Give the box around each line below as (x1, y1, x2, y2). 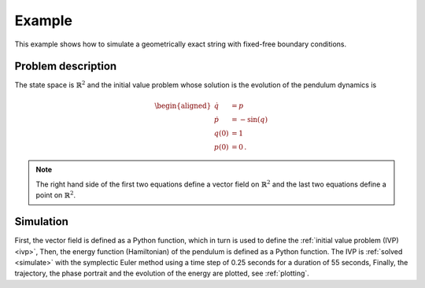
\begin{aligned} (154, 101, 212, 110)
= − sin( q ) (231, 115, 268, 124)
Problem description (14, 60, 117, 73)
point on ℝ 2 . (35, 190, 76, 200)
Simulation (14, 215, 68, 228)
